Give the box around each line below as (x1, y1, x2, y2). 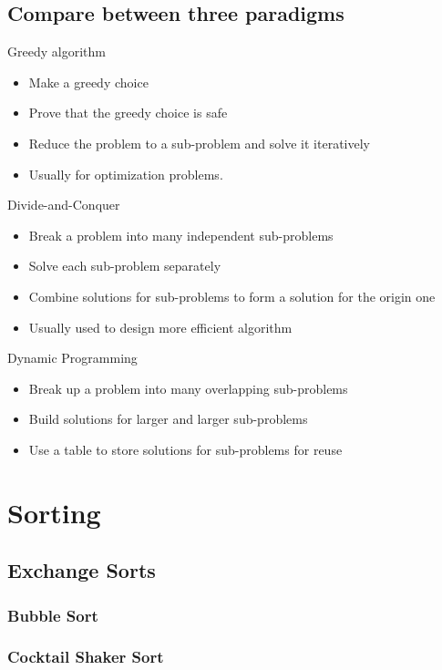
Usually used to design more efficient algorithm (28, 317, 293, 336)
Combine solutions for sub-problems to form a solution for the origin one (28, 286, 436, 305)
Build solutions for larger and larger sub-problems (28, 409, 308, 428)
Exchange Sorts (7, 556, 156, 584)
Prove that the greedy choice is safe (28, 103, 228, 122)
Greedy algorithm (7, 42, 106, 61)
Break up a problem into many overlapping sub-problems (28, 378, 348, 397)
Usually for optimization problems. (28, 164, 223, 183)
